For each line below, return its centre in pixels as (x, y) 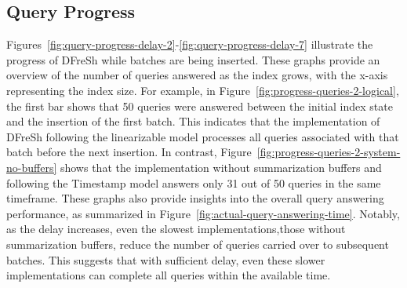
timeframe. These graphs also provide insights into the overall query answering (195, 198)
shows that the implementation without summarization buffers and (221, 167)
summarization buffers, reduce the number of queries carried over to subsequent (198, 244)
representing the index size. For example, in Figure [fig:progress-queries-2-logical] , (203, 90)
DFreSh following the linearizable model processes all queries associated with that (203, 136)
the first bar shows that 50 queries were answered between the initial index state (200, 106)
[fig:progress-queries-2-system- (329, 152)
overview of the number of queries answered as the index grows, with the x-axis (197, 75)
